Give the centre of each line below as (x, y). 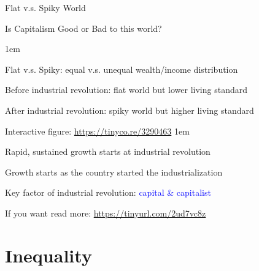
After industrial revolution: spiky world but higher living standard (129, 110)
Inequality (48, 255)
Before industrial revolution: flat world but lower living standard (126, 90)
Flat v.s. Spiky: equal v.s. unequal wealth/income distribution (122, 69)
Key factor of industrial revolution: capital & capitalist (108, 192)
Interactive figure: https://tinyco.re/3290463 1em (97, 131)
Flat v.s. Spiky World (45, 7)
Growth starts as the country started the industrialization (114, 172)
